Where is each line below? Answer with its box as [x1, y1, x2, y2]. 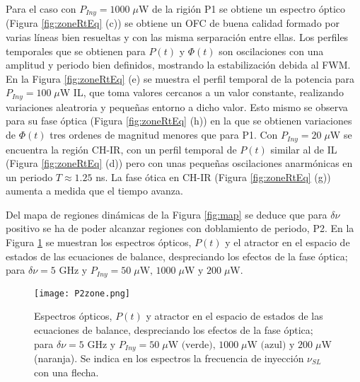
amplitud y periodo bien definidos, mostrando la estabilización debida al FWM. [6, 57, 351, 72]
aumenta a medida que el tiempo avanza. [6, 183, 183, 198]
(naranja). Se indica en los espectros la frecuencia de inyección [34, 351, 304, 366]
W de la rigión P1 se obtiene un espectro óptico [138, 1, 346, 16]
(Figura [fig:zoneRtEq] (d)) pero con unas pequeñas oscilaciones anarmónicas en [6, 156, 353, 170]
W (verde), [168, 340, 216, 350]
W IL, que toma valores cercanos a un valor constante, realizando [59, 85, 344, 100]
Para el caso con [6, 1, 76, 16]
